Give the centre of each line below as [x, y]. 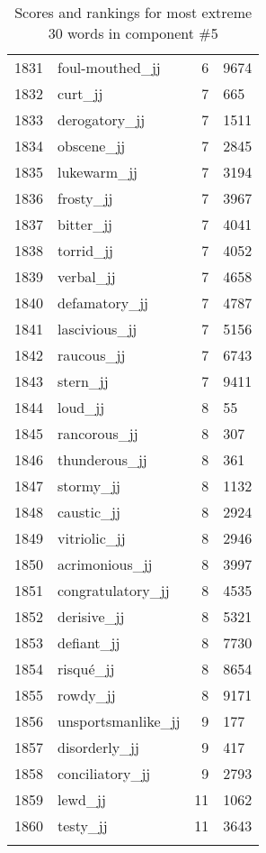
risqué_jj [86, 669]
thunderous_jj [102, 459]
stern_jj [83, 381]
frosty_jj [85, 198]
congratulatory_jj [114, 590]
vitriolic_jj [92, 538]
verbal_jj [87, 276]
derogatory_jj [102, 119]
